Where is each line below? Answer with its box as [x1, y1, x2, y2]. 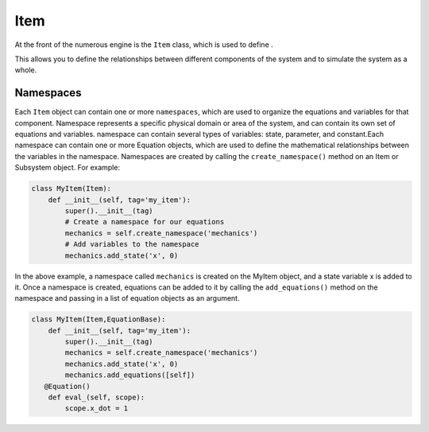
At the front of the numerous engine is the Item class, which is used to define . [14, 40, 273, 49]
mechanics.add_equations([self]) [64, 371, 195, 379]
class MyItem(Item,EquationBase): [31, 315, 166, 324]
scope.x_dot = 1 [64, 404, 129, 413]
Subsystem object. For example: [14, 163, 121, 173]
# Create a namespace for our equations [64, 217, 225, 227]
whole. [14, 65, 37, 75]
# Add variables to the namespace [64, 239, 199, 249]
